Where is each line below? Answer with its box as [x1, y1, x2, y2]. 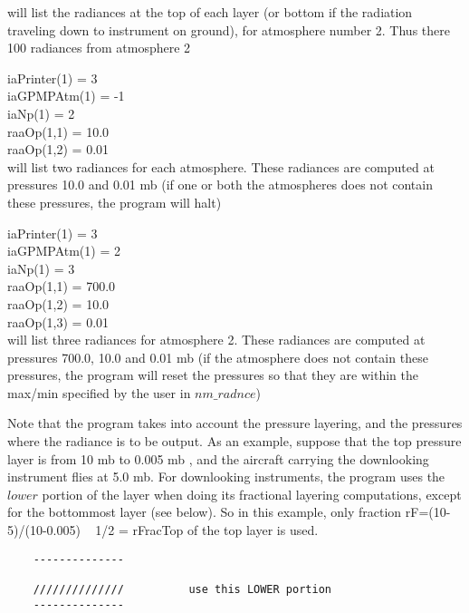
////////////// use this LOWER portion [33, 582, 331, 596]
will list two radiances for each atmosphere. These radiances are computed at [7, 157, 435, 176]
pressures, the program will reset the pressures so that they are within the [7, 365, 418, 384]
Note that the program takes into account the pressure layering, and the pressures [7, 414, 463, 433]
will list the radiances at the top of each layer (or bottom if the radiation [7, 3, 413, 21]
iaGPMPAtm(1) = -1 [7, 86, 125, 105]
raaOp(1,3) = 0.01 [7, 312, 110, 331]
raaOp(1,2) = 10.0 [7, 294, 110, 313]
